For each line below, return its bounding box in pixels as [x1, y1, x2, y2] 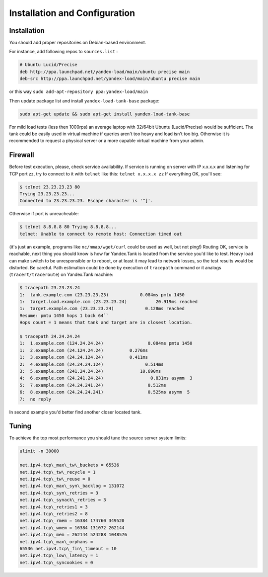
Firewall [9, 151, 34, 159]
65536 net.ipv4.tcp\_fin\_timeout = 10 [19, 546, 117, 551]
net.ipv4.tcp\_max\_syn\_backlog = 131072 [19, 483, 125, 489]
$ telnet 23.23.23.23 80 [19, 184, 80, 190]
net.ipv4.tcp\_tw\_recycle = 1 [19, 469, 96, 475]
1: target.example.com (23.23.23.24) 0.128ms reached [19, 306, 185, 312]
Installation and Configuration [9, 7, 135, 18]
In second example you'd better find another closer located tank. [9, 409, 142, 415]
